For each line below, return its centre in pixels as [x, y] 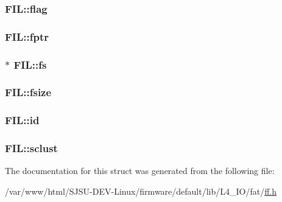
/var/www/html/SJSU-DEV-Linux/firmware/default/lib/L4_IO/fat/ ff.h [141, 191]
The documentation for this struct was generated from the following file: [140, 171]
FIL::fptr [27, 36]
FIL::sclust [31, 148]
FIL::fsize [28, 92]
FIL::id [22, 120]
